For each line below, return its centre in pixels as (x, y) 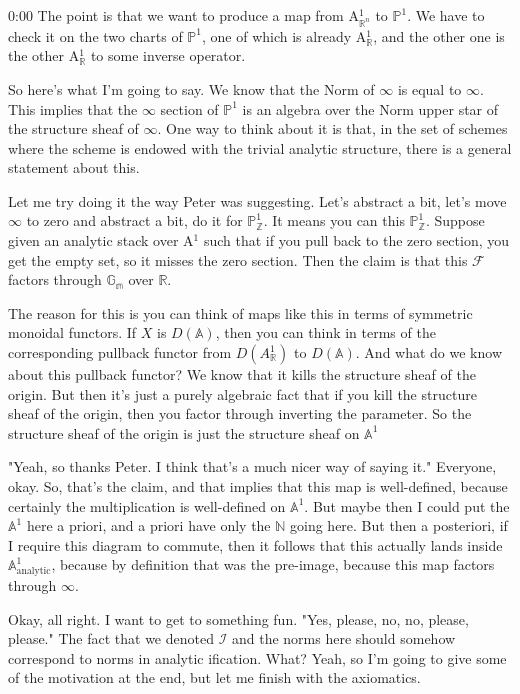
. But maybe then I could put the (407, 505)
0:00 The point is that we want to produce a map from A (183, 15)
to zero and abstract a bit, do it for (134, 220)
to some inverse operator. (168, 55)
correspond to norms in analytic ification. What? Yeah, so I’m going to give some (257, 657)
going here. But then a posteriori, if (399, 525)
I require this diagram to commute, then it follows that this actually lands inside (255, 544)
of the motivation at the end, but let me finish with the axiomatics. (214, 677)
